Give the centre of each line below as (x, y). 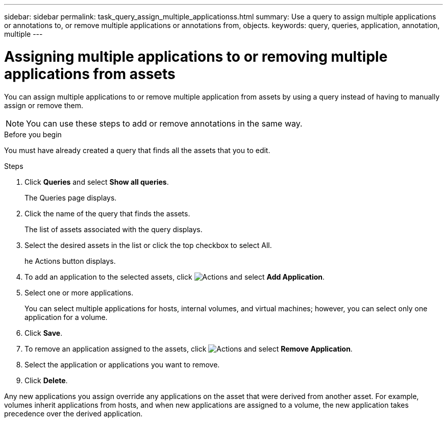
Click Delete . (46, 380)
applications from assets (90, 74)
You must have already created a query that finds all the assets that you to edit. (137, 150)
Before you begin (33, 134)
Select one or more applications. (79, 292)
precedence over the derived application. (73, 413)
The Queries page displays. (71, 197)
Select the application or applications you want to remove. (122, 364)
